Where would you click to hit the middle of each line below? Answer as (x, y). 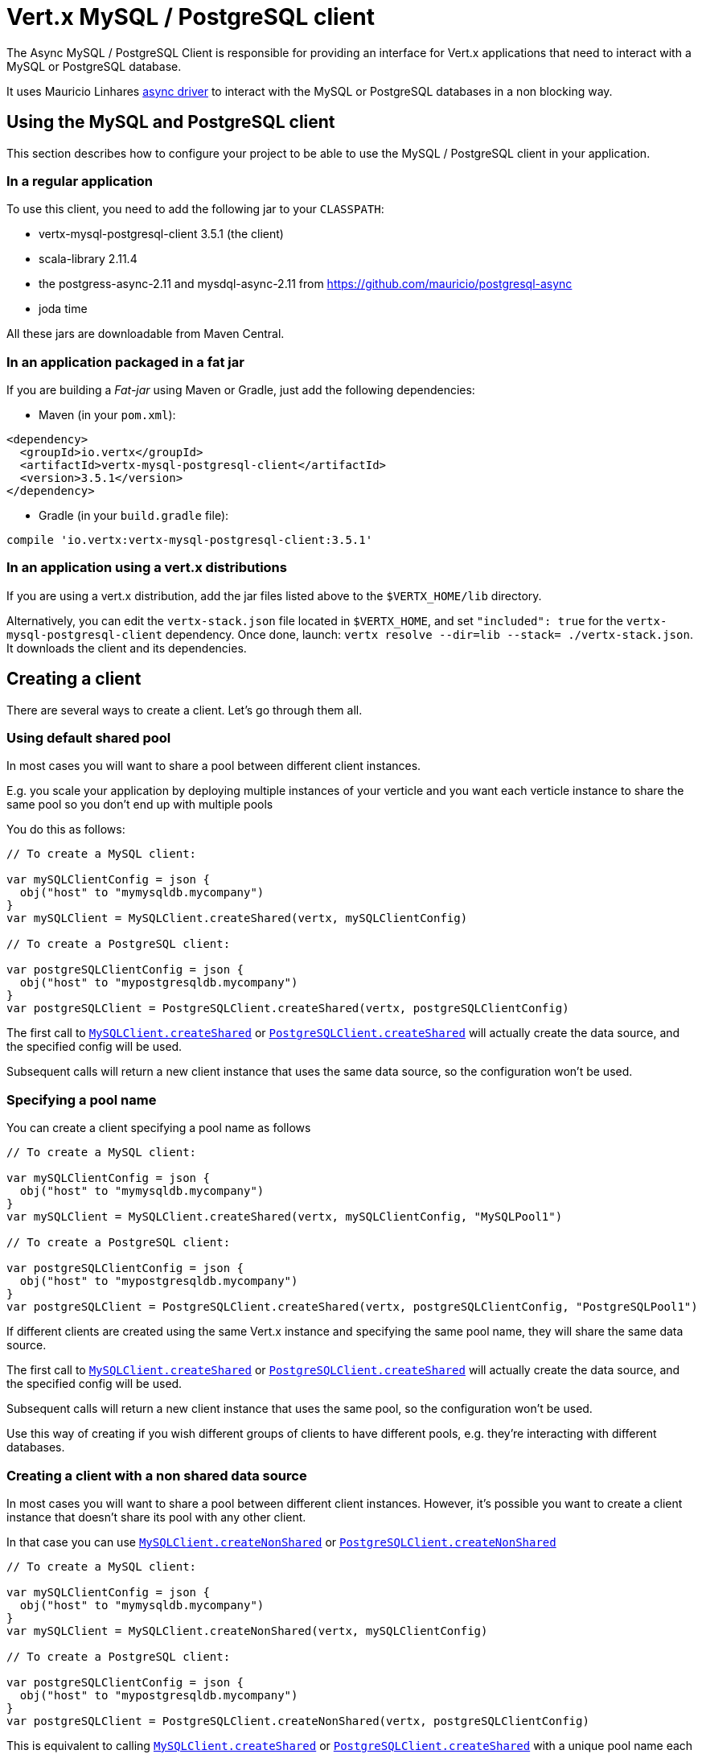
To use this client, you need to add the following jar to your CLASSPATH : (195, 209)
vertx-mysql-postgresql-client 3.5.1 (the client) (161, 234)
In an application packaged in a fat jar (125, 362)
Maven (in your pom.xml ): (107, 415)
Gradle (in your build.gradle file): (134, 516)
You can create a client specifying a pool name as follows (159, 1128)
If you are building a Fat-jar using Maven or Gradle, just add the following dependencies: (241, 390)
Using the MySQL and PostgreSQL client (171, 122)
